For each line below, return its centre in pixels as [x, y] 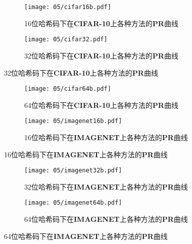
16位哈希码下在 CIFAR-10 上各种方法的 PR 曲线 [101, 23]
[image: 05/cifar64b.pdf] [68, 89]
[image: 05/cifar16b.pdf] [68, 7]
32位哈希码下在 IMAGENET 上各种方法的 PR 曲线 [106, 186]
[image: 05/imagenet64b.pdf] [73, 203]
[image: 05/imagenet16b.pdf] [73, 121]
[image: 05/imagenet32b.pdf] [73, 171]
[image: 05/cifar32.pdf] [66, 40]
